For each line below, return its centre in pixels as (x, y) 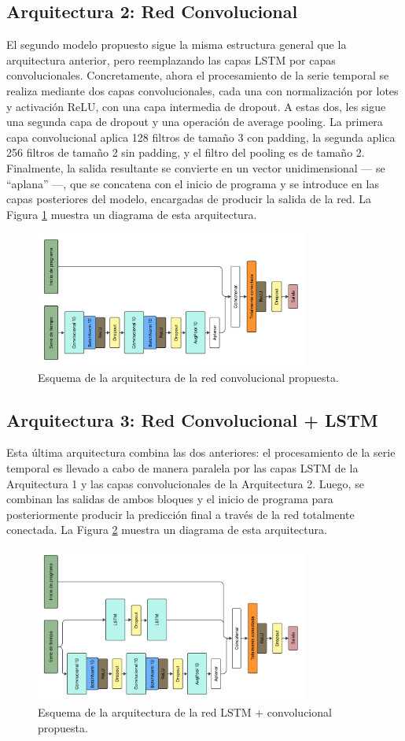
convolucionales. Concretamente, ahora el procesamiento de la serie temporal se (198, 75)
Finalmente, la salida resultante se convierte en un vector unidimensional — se (196, 167)
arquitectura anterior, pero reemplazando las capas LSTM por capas (171, 59)
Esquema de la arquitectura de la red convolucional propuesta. (188, 377)
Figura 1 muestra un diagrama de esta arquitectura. (132, 214)
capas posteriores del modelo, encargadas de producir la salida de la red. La (189, 199)
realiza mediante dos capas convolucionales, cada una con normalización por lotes (202, 90)
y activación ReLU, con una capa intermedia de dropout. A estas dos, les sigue (196, 106)
